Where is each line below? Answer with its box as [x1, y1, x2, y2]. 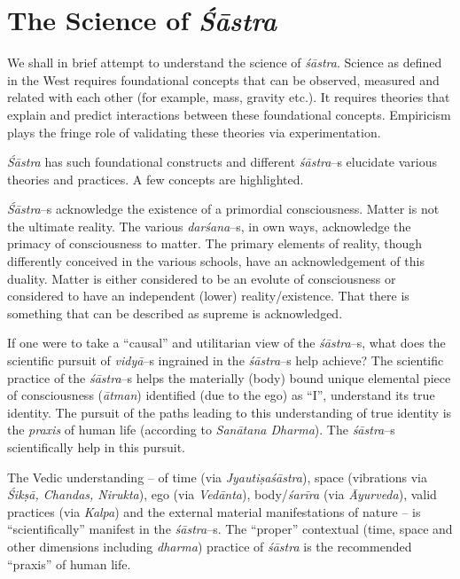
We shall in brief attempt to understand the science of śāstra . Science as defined [7, 53, 442, 72]
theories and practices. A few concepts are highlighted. [7, 169, 304, 188]
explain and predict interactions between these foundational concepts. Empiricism [7, 105, 451, 123]
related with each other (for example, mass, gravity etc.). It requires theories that [7, 88, 450, 106]
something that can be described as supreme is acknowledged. [7, 303, 343, 322]
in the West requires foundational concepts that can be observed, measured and [7, 70, 440, 89]
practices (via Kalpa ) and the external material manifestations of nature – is [7, 502, 421, 520]
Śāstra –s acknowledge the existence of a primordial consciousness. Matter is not [7, 200, 440, 218]
